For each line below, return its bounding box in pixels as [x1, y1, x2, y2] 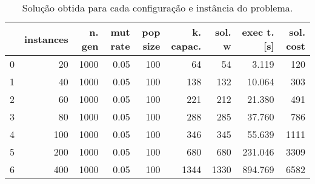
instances [24, 31, 68, 46]
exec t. [242, 25, 274, 39]
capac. [171, 39, 202, 53]
